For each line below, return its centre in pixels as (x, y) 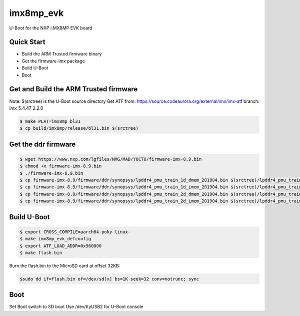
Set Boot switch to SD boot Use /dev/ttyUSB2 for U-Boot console (76, 307)
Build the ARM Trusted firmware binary (62, 54)
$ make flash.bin (41, 253)
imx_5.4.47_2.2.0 (26, 108)
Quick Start (27, 42)
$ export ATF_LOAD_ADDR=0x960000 (61, 246)
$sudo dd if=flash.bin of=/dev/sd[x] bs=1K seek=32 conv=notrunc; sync (109, 279)
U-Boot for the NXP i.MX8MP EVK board (51, 28)
